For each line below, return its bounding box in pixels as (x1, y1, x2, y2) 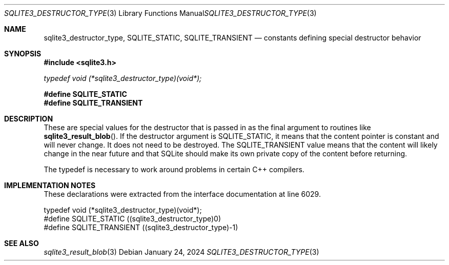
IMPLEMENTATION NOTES (4, 181, 96, 190)
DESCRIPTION (4, 114, 53, 123)
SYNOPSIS (4, 49, 42, 58)
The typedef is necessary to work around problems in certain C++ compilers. (44, 165, 304, 174)
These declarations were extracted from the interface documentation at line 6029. (44, 190, 321, 198)
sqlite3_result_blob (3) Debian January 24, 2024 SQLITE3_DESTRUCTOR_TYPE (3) (44, 248, 319, 256)
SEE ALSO (4, 239, 39, 248)
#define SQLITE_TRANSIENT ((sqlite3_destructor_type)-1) (44, 223, 238, 232)
